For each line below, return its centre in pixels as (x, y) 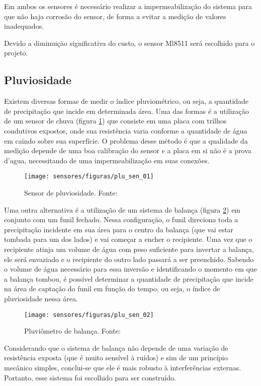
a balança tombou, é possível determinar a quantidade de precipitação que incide (129, 278)
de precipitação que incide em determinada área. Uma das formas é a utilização (126, 111)
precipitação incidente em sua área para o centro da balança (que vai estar (119, 229)
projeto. (16, 53)
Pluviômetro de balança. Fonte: (72, 331)
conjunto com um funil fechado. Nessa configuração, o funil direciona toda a (121, 219)
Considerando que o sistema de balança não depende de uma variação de (116, 347)
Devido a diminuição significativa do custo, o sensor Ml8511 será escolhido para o (129, 43)
